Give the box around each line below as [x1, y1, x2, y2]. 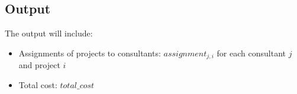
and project [18, 59, 60, 71]
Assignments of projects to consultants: [18, 46, 161, 59]
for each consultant [217, 46, 286, 59]
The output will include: [5, 27, 93, 39]
